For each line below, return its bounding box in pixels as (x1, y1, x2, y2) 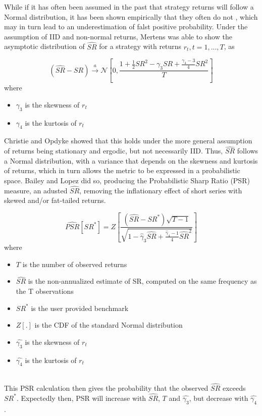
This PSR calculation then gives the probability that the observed (4, 383, 208, 393)
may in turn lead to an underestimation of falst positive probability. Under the (4, 21, 248, 32)
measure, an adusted (4, 185, 68, 195)
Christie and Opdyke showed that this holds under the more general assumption (4, 135, 252, 146)
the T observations (16, 285, 74, 296)
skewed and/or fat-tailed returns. (4, 195, 106, 205)
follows (237, 145, 258, 156)
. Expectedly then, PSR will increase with (16, 392, 146, 403)
